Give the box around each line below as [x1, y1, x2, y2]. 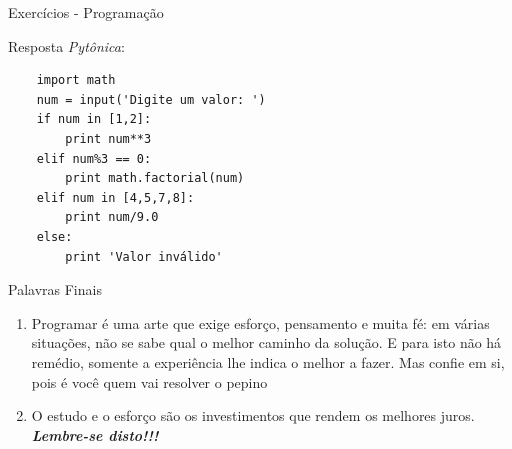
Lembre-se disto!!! [31, 424, 159, 445]
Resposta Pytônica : [8, 35, 125, 56]
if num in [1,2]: [36, 112, 152, 127]
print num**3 [65, 131, 152, 146]
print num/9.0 [65, 210, 159, 225]
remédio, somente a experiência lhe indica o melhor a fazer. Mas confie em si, [31, 351, 505, 372]
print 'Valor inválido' [65, 249, 223, 264]
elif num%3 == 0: [36, 151, 152, 166]
